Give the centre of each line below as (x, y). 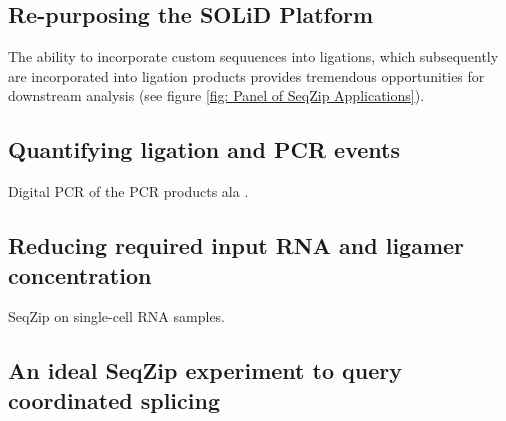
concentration (80, 274)
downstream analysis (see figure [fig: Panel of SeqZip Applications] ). (216, 95)
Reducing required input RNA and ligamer (236, 245)
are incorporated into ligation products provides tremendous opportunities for (246, 75)
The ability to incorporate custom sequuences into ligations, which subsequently (253, 56)
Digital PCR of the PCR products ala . (128, 191)
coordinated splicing (114, 399)
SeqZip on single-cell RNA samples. (117, 316)
